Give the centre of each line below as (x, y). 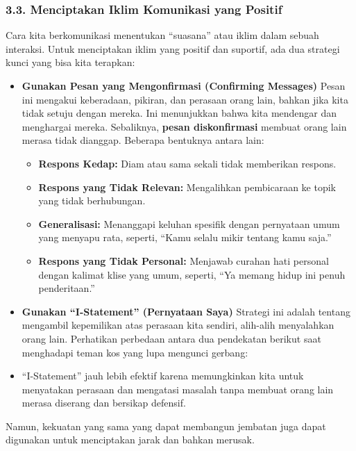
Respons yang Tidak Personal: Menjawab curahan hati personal (184, 260)
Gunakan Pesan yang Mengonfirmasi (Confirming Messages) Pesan (184, 85)
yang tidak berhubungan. (92, 200)
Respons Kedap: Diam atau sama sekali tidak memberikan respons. (187, 163)
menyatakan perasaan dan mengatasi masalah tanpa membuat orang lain (178, 389)
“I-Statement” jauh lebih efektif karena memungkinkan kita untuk (163, 376)
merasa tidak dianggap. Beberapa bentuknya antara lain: (143, 140)
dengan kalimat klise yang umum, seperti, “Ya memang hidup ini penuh (192, 274)
